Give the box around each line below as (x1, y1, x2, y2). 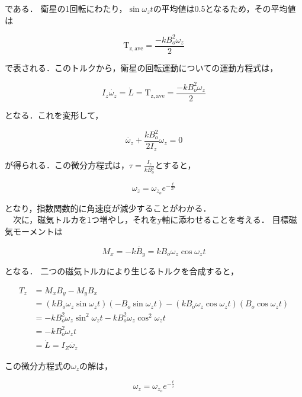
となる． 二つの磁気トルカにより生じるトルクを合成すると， (5, 265, 239, 277)
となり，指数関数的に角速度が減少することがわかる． (5, 201, 211, 214)
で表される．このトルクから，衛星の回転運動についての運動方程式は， (5, 61, 278, 73)
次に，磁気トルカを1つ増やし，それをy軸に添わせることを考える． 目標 (12, 213, 289, 226)
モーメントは (12, 225, 63, 237)
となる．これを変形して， (5, 108, 104, 121)
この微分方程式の (5, 359, 71, 372)
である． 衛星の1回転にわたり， (5, 2, 127, 14)
